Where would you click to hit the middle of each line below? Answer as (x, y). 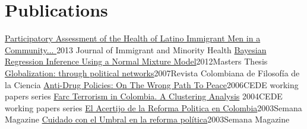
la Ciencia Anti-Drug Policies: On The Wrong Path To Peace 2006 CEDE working (152, 84)
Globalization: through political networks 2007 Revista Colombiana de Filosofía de (152, 72)
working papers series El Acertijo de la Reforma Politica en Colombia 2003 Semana (153, 107)
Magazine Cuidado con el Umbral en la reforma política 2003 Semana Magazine (147, 119)
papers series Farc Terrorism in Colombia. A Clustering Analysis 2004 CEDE (144, 96)
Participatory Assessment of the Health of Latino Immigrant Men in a (133, 38)
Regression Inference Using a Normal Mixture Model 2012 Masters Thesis (136, 61)
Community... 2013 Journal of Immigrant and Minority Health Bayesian (136, 49)
